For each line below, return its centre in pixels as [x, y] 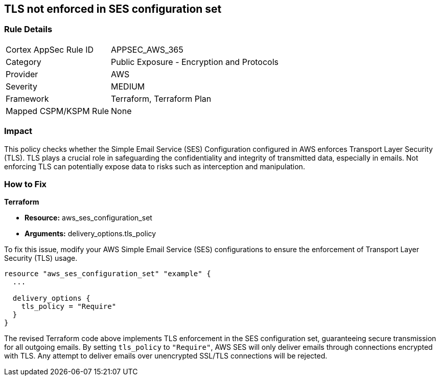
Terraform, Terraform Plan [161, 98]
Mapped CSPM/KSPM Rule [57, 111]
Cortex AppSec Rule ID [50, 49]
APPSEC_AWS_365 [147, 49]
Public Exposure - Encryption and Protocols [195, 62]
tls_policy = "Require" [69, 307]
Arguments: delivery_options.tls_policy [90, 234]
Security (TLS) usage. [41, 258]
